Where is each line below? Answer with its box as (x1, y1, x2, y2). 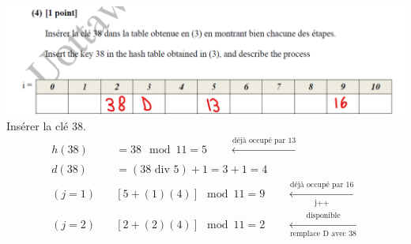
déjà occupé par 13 (232, 137, 296, 145)
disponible (306, 212, 341, 220)
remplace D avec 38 (290, 229, 356, 238)
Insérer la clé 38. (6, 118, 86, 134)
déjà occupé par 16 (290, 181, 354, 190)
